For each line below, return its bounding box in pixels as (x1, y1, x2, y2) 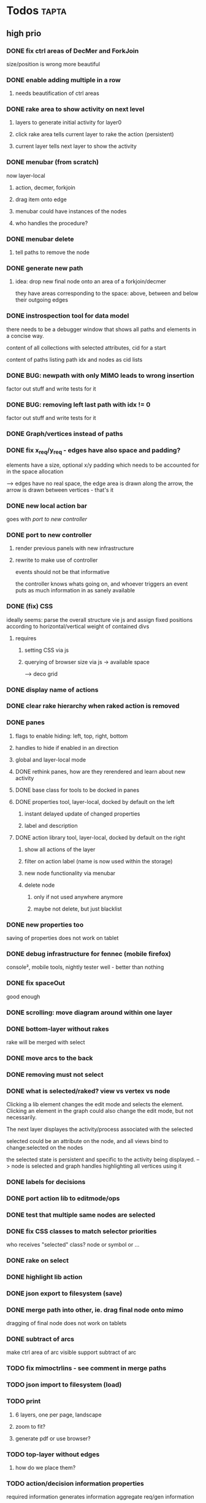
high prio (6, 28, 42, 39)
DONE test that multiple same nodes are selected (6, 1210, 155, 1219)
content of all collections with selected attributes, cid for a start (6, 344, 166, 351)
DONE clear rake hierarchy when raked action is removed (6, 702, 180, 710)
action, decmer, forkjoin (15, 183, 75, 191)
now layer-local (6, 172, 45, 179)
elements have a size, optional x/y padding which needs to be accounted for (6, 461, 199, 468)
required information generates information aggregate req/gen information (6, 1493, 194, 1501)
